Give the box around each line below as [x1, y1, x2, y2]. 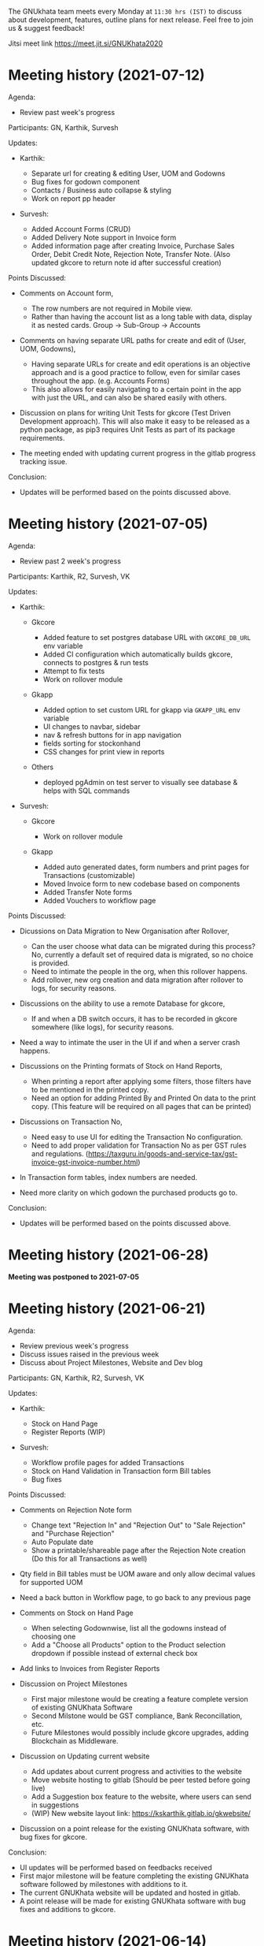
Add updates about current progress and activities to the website [31, 1766, 242, 1776]
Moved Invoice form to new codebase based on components [42, 879, 240, 888]
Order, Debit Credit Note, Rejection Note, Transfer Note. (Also [31, 249, 230, 259]
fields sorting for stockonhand [42, 739, 141, 748]
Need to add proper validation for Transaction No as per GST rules [31, 1140, 247, 1150]
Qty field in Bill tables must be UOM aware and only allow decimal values [19, 1568, 255, 1579]
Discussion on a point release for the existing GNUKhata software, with [19, 1824, 250, 1833]
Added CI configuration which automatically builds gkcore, [42, 649, 233, 659]
